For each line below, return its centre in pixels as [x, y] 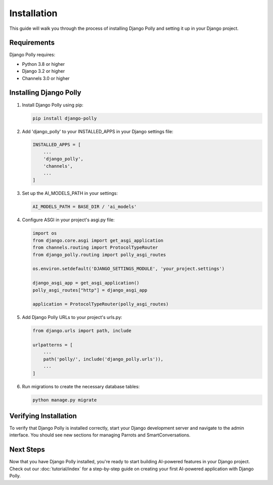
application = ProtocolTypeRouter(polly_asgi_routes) [101, 304]
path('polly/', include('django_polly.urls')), [103, 359]
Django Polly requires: [32, 55]
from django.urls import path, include [82, 331]
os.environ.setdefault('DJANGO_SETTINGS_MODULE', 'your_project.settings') [129, 269]
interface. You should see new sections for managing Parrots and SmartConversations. [100, 435]
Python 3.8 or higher [43, 64]
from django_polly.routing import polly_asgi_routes [99, 255]
